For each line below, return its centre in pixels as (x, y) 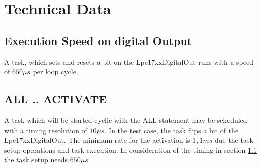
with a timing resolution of (46, 130)
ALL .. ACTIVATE (56, 99)
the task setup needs (36, 160)
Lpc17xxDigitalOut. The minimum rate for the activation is (97, 140)
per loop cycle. (55, 72)
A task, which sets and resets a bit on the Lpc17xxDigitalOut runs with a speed (129, 61)
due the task (234, 140)
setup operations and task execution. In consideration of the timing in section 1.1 (130, 150)
